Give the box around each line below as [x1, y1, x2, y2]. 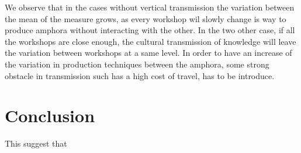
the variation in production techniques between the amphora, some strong [5, 58, 269, 70]
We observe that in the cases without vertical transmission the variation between [5, 1, 295, 13]
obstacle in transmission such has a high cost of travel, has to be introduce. [5, 69, 275, 81]
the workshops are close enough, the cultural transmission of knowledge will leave [5, 35, 296, 47]
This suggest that [5, 137, 67, 150]
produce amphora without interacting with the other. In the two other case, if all [5, 24, 295, 36]
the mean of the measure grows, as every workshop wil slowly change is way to [5, 12, 286, 24]
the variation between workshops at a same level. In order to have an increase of [5, 47, 292, 59]
